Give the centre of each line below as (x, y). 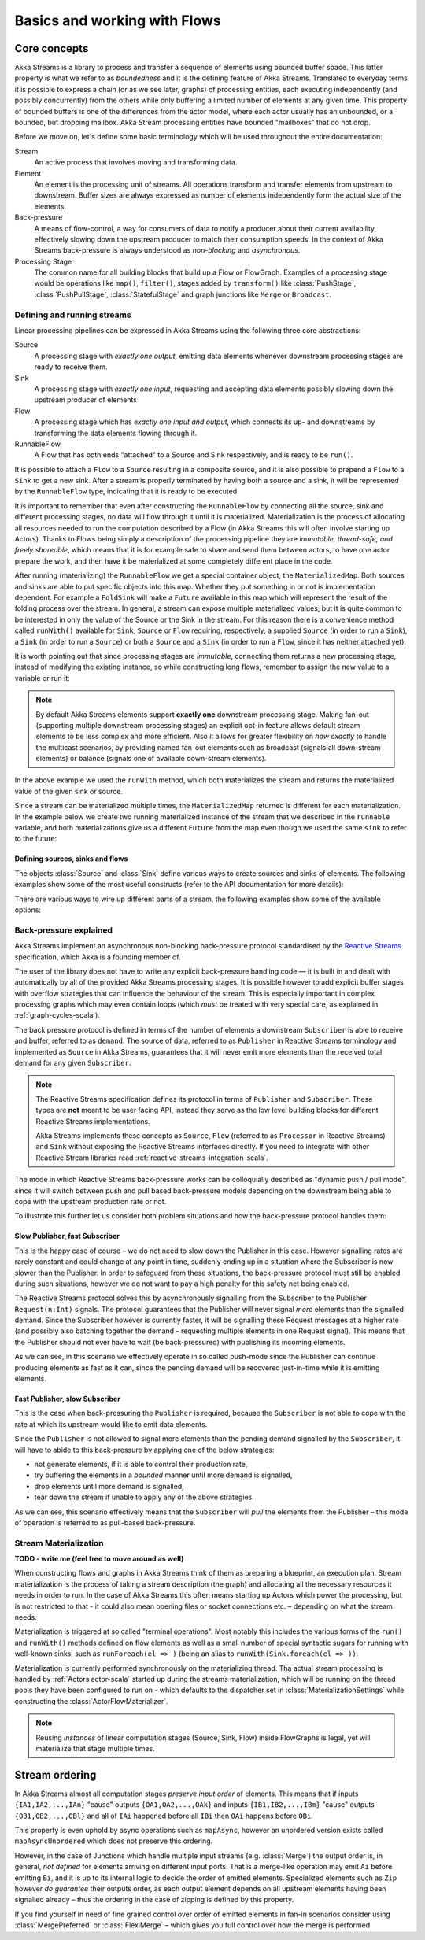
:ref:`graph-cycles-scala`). (57, 1015)
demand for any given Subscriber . (73, 1063)
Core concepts (52, 48)
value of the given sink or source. (69, 791)
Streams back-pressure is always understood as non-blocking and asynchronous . (167, 250)
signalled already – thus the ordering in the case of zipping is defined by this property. (154, 1900)
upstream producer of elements (86, 400)
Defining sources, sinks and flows (71, 859)
